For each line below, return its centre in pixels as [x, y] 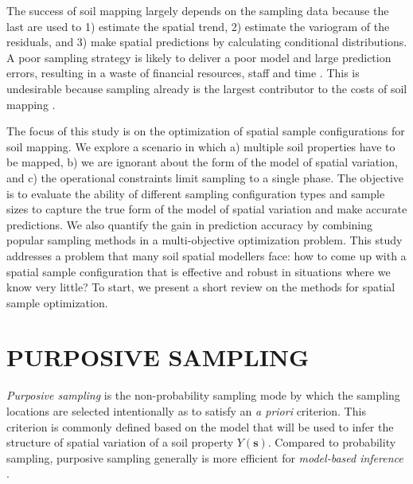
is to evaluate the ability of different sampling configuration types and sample [196, 193]
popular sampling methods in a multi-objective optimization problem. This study [205, 240]
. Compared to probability [332, 442]
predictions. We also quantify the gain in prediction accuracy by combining [189, 224]
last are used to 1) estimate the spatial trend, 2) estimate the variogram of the [198, 26]
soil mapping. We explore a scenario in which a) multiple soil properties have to [201, 146]
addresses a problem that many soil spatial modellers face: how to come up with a [206, 255]
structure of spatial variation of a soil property [120, 442]
